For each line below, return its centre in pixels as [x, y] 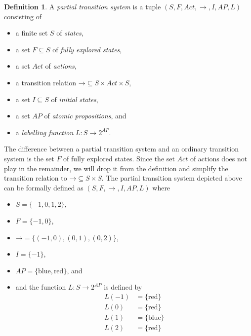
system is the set [29, 158]
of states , [70, 33]
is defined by [123, 287]
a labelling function [44, 132]
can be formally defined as [44, 187]
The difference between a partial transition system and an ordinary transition [122, 149]
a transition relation [46, 82]
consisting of [23, 16]
